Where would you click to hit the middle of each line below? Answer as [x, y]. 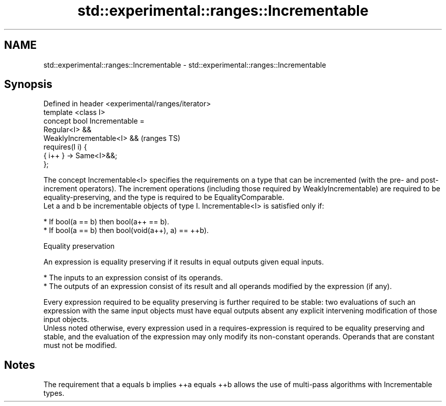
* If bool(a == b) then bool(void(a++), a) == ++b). [126, 230]
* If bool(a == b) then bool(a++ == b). [106, 222]
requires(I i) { [65, 147]
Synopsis [28, 84]
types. [54, 393]
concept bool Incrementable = [94, 121]
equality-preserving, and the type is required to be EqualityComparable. [164, 197]
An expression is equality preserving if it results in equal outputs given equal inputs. [184, 262]
